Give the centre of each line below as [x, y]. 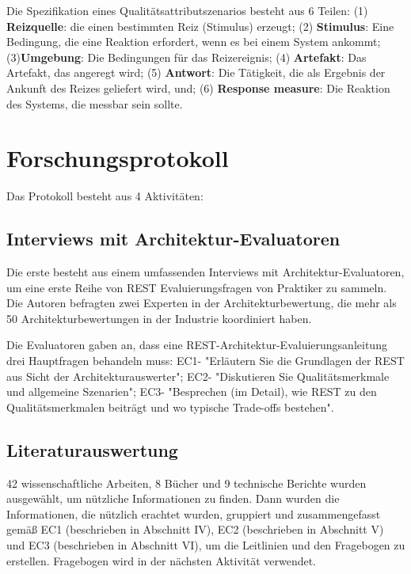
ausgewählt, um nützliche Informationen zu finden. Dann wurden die [173, 498]
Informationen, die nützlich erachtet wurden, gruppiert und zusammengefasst [194, 513]
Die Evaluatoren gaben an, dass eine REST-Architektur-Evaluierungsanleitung [197, 345]
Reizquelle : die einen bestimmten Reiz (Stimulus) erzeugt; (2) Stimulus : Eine [200, 26]
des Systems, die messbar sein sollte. [95, 103]
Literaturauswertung [92, 449]
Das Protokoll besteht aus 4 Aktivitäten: [105, 196]
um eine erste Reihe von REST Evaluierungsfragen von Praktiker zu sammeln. [197, 287]
